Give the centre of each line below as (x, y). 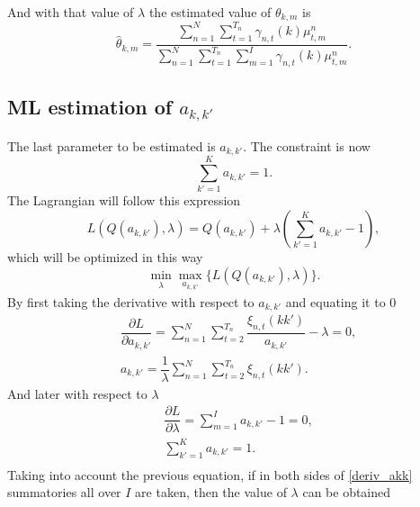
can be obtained (347, 492)
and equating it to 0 (341, 301)
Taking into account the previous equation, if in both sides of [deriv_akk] (210, 474)
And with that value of (71, 12)
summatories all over (64, 492)
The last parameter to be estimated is (112, 145)
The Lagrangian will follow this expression (124, 200)
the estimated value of (210, 12)
